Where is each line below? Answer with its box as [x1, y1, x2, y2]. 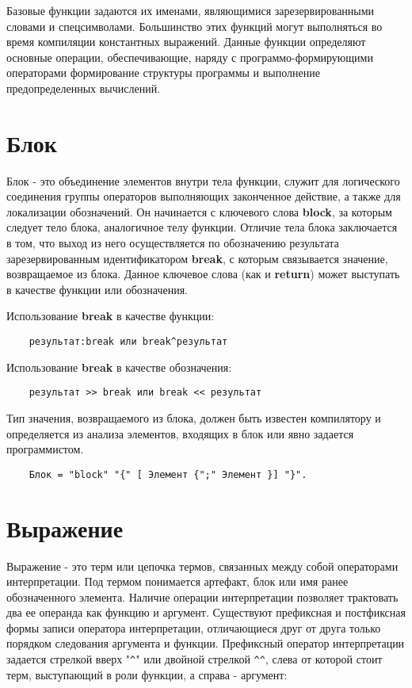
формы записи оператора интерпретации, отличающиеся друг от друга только [6, 619, 381, 636]
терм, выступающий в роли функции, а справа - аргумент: [6, 666, 288, 682]
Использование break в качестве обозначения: [6, 358, 232, 375]
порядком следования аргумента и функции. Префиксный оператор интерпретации [6, 635, 405, 652]
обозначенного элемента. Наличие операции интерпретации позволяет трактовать [6, 588, 399, 605]
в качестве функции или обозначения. [6, 281, 189, 297]
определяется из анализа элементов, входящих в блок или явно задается [6, 425, 354, 441]
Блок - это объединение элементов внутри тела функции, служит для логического [6, 172, 400, 189]
